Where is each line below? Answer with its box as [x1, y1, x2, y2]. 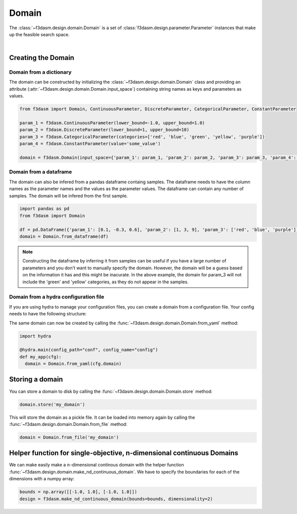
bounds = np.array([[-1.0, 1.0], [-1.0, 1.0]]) [19, 489, 137, 495]
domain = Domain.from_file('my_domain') [19, 434, 119, 440]
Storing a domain [9, 375, 63, 384]
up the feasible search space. [9, 31, 70, 37]
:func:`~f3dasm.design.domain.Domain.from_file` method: [9, 421, 128, 427]
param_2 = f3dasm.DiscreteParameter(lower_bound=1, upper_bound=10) [19, 127, 190, 133]
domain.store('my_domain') [19, 402, 85, 407]
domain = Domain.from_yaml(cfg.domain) [25, 361, 122, 366]
